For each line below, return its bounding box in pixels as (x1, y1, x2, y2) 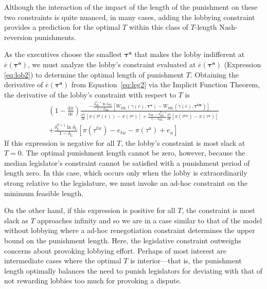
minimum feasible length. (4, 187, 84, 198)
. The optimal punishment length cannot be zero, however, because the (21, 147, 245, 158)
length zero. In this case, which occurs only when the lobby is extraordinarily (4, 167, 247, 178)
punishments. (34, 31, 76, 42)
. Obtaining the (190, 69, 239, 80)
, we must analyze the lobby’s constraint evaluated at (27, 59, 196, 69)
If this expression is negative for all (4, 137, 115, 148)
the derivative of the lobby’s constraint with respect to (4, 89, 176, 100)
